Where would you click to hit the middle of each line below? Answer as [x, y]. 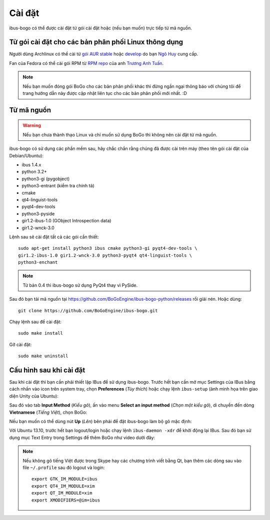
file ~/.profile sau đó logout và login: [64, 468]
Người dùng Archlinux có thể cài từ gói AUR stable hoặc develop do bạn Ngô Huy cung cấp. [104, 54]
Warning [32, 125]
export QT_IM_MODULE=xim [62, 493]
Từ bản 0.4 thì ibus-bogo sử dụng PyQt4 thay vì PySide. [80, 285]
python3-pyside [38, 214]
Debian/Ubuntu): [26, 155]
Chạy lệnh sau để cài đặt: [35, 322]
